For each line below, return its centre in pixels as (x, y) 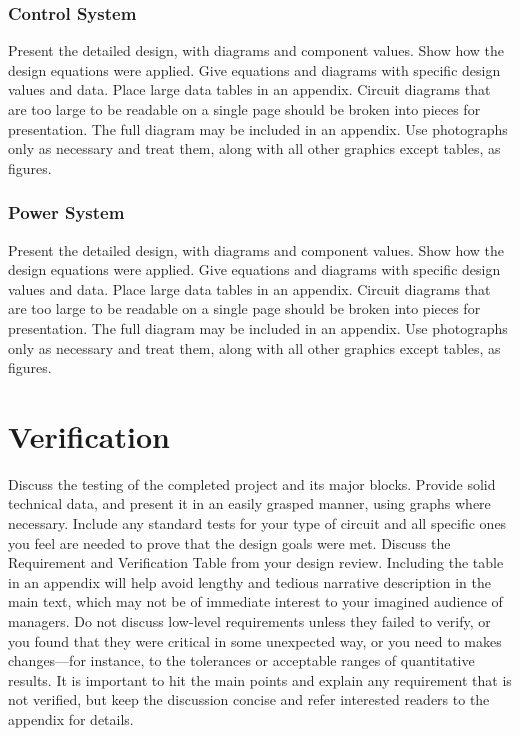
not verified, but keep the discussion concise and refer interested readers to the (249, 699)
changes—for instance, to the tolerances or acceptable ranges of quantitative (241, 660)
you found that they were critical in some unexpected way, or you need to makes (255, 640)
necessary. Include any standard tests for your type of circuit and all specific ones (257, 523)
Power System (66, 212)
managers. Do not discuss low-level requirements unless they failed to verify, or (249, 621)
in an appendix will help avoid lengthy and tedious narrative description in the (249, 581)
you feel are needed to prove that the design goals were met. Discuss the (229, 542)
